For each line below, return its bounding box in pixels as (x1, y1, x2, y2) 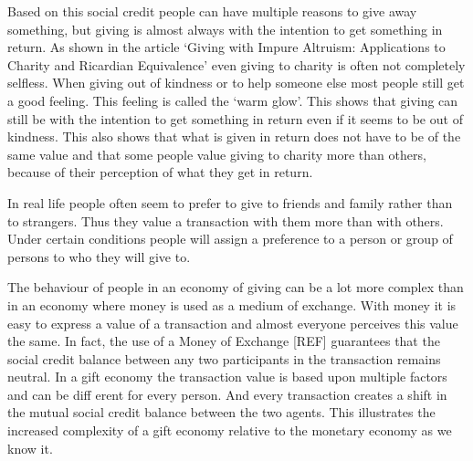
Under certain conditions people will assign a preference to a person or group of (7, 229, 453, 248)
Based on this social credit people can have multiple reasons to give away (7, 2, 417, 20)
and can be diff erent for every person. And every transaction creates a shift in (7, 384, 447, 403)
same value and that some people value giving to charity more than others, (7, 144, 426, 163)
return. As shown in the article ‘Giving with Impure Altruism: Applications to (7, 37, 446, 57)
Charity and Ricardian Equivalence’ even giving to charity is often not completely (7, 55, 466, 74)
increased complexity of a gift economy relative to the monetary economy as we (7, 421, 452, 440)
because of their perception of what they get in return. (7, 162, 313, 182)
